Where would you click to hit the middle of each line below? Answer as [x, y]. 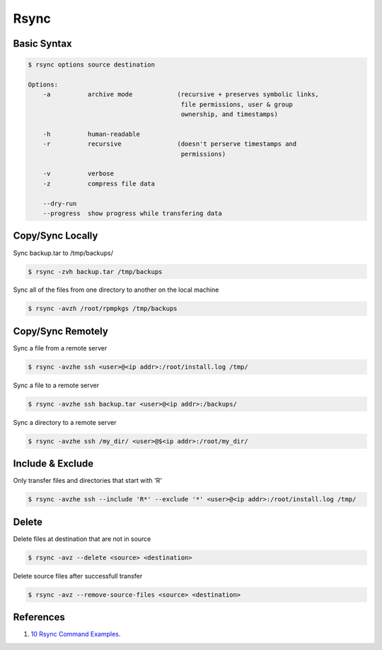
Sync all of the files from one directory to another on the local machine [116, 290]
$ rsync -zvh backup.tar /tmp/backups [95, 272]
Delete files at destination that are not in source [82, 539]
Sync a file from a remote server [60, 348]
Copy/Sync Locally [56, 236]
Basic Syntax [42, 44]
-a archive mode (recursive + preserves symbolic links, [181, 95]
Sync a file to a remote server [56, 385]
